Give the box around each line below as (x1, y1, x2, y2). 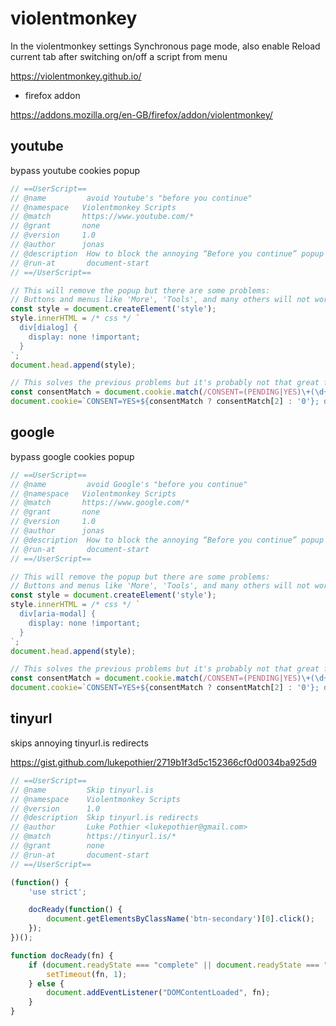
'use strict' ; (28, 887, 87, 897)
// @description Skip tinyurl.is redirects (10, 813, 199, 823)
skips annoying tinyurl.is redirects (10, 737, 149, 749)
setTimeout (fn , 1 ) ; (46, 969, 128, 979)
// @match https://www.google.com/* (10, 498, 190, 508)
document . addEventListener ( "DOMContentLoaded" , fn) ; (46, 988, 271, 998)
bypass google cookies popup (10, 450, 135, 462)
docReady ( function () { (28, 905, 123, 915)
